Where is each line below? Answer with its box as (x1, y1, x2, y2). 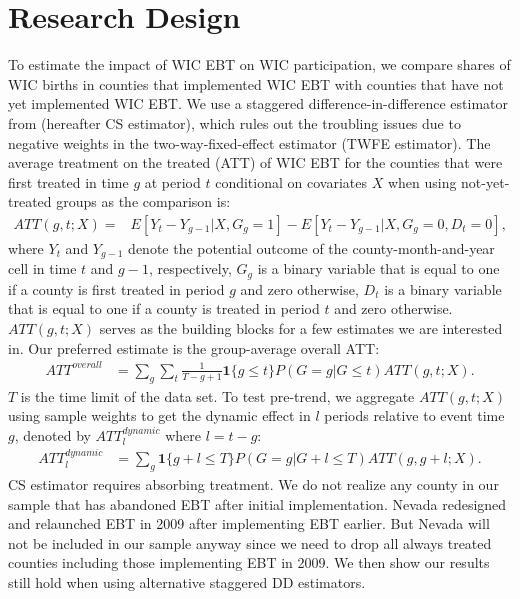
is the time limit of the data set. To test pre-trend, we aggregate (20, 385, 415, 406)
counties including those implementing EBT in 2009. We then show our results (8, 552, 490, 573)
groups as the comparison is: (56, 191, 231, 212)
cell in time (8, 258, 77, 279)
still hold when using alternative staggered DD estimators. (8, 571, 366, 592)
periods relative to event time (324, 405, 505, 426)
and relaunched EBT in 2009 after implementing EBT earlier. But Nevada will (8, 513, 490, 534)
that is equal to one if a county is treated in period (8, 298, 320, 319)
